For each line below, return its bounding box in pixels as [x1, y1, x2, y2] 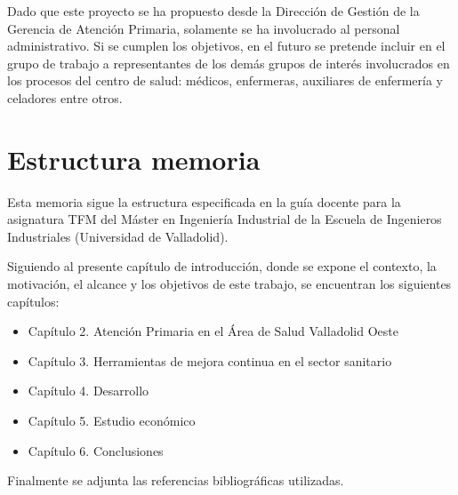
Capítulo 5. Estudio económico [28, 411, 196, 430]
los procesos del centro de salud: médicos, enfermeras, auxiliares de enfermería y [7, 71, 443, 90]
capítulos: [7, 291, 60, 310]
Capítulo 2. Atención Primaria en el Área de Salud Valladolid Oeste [28, 322, 398, 340]
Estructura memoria [7, 140, 261, 177]
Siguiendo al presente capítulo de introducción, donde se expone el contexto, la [7, 257, 437, 275]
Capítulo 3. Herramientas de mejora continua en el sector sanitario [28, 351, 392, 370]
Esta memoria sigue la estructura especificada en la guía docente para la [7, 192, 401, 211]
